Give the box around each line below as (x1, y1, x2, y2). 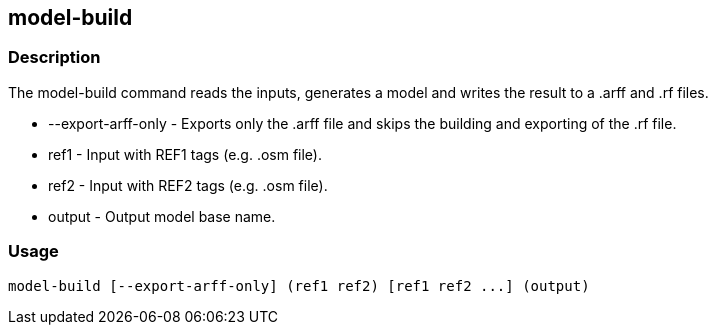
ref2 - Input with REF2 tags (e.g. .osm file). (48, 176, 328, 194)
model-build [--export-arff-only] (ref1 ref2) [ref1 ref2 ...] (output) (8, 277, 590, 294)
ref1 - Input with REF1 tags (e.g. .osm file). (48, 145, 323, 163)
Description (8, 47, 101, 68)
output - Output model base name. (48, 207, 276, 225)
